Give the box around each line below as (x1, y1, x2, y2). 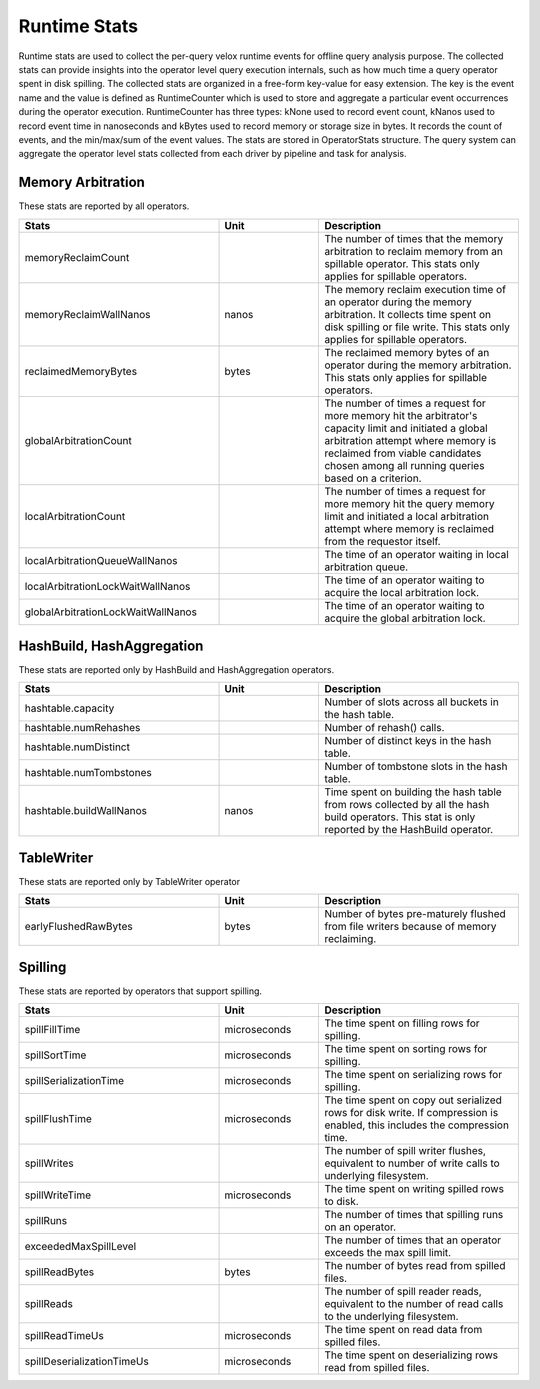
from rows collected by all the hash (324, 798, 490, 812)
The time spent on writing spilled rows (324, 1182, 505, 1196)
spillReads (24, 1297, 74, 1311)
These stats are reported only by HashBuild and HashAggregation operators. (18, 664, 335, 676)
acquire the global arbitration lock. (324, 611, 486, 625)
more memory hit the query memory (324, 496, 495, 510)
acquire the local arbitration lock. (324, 585, 480, 599)
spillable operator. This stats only (324, 256, 480, 270)
